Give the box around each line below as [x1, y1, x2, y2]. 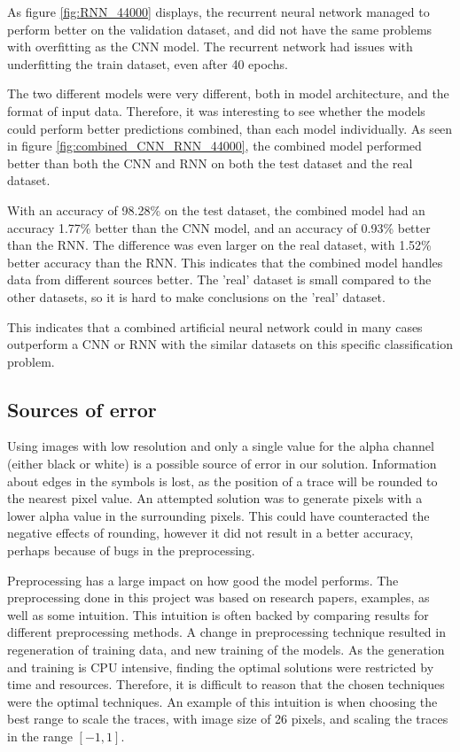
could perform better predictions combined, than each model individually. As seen [7, 119, 453, 137]
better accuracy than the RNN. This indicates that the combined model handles [7, 252, 443, 271]
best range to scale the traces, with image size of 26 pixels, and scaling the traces [7, 709, 448, 728]
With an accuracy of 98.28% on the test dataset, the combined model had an [7, 200, 425, 219]
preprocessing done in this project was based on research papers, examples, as [7, 588, 430, 607]
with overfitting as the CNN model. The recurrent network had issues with [7, 37, 413, 56]
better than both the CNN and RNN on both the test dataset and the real [7, 153, 413, 172]
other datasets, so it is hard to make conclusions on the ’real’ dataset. [7, 287, 386, 306]
